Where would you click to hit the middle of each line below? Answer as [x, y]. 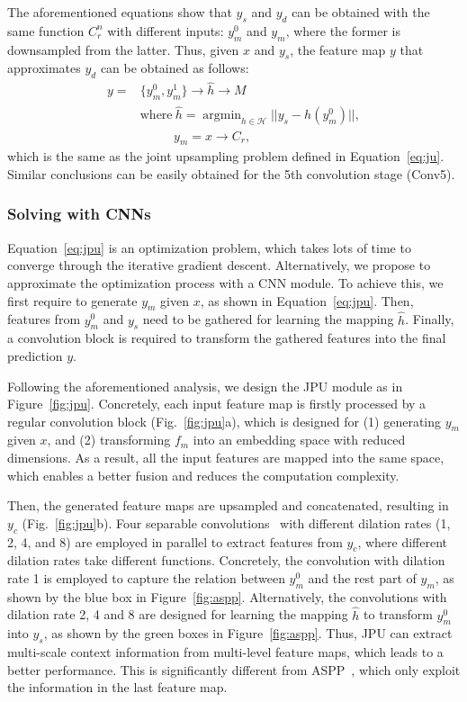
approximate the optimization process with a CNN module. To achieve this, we [225, 282]
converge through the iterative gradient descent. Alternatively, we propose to [219, 265]
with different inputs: [166, 30]
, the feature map [338, 49]
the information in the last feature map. [117, 687]
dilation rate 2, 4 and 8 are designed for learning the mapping [178, 614]
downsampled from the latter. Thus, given [123, 49]
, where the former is [343, 30]
